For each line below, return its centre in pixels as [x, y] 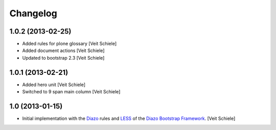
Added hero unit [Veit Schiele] [54, 85]
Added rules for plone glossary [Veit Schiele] [70, 44]
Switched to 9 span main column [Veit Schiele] [71, 92]
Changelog [33, 13]
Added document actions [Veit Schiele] [63, 50]
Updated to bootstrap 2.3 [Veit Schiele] [63, 58]
